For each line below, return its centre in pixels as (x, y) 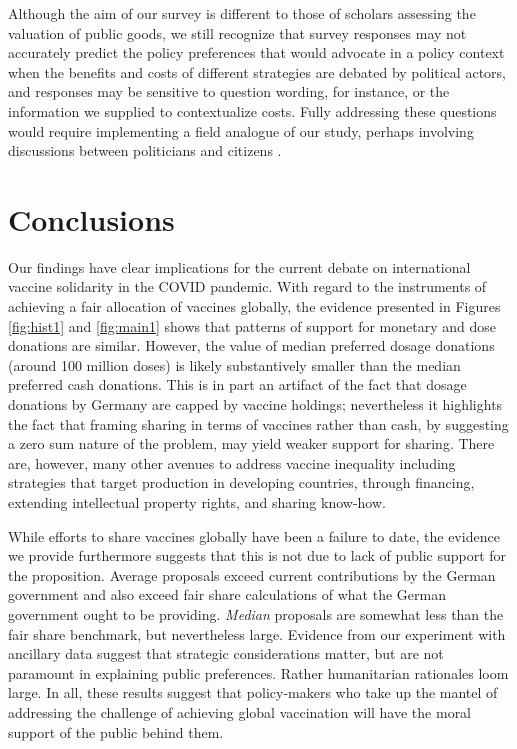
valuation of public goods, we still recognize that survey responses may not (237, 32)
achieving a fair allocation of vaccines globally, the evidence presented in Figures (254, 306)
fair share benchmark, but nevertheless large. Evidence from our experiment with (257, 633)
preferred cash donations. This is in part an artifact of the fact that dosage (237, 384)
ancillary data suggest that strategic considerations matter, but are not (226, 653)
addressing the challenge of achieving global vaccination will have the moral (240, 711)
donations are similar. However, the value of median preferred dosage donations (251, 345)
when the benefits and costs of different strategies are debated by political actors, (257, 71)
